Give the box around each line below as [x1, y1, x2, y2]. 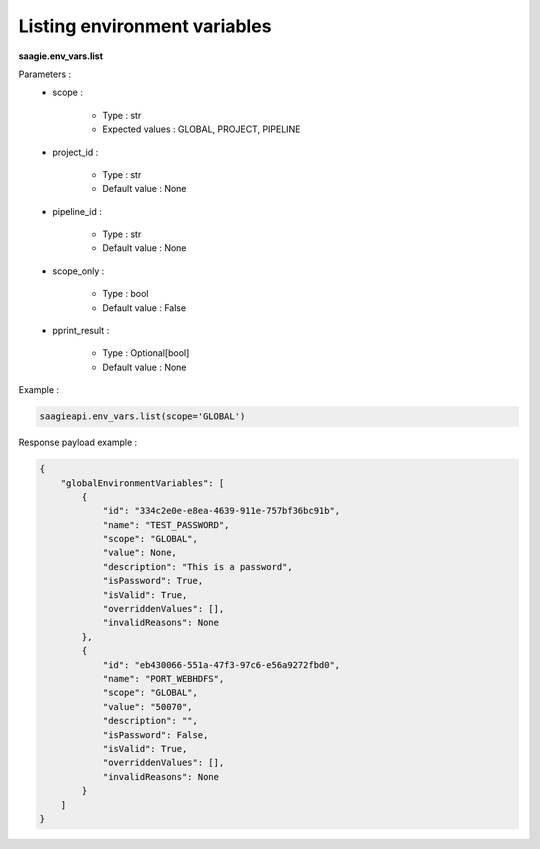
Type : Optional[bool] [102, 347, 190, 359]
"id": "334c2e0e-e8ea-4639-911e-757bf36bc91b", [102, 505, 341, 517]
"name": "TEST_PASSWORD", [102, 519, 230, 530]
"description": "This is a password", [102, 561, 294, 572]
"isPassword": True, [102, 575, 204, 587]
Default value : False [102, 301, 187, 314]
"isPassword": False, [102, 729, 209, 740]
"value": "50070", [102, 701, 194, 712]
